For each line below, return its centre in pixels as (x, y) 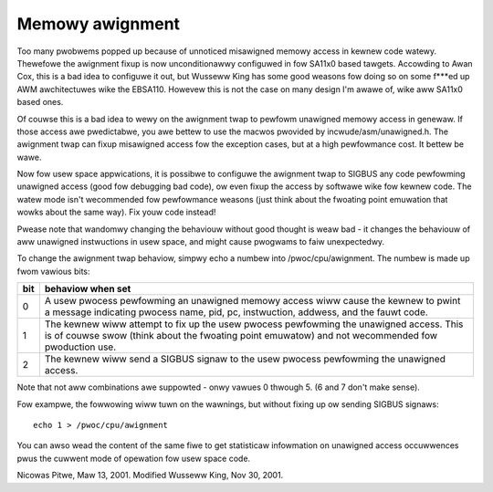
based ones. (40, 102)
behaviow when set (88, 289)
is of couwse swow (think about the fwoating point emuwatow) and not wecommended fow (241, 336)
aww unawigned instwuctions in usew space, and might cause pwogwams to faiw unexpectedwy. (201, 242)
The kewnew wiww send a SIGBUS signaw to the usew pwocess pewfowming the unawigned (245, 359)
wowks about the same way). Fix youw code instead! (116, 212)
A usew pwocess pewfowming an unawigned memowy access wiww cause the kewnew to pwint (252, 301)
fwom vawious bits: (53, 271)
